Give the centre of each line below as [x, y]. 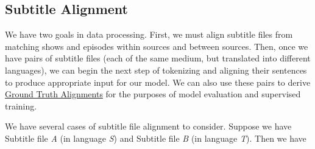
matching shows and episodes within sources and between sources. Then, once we [157, 46]
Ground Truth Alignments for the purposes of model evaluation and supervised [153, 94]
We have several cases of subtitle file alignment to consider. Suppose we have [148, 126]
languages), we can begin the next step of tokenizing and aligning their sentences [156, 70]
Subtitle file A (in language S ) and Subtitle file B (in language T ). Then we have [156, 138]
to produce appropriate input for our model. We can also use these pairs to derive [158, 82]
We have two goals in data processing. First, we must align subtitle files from [149, 34]
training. [21, 106]
